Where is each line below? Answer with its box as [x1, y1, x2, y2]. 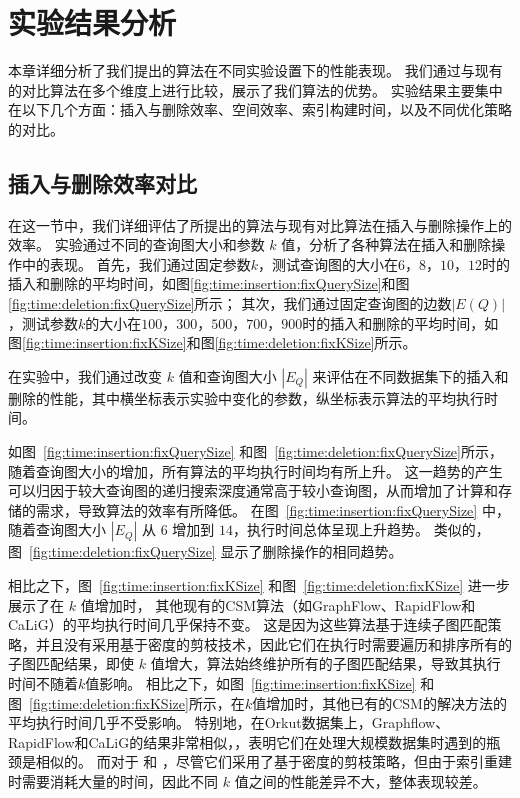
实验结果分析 [8, 2, 177, 43]
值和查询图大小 [178, 365, 277, 386]
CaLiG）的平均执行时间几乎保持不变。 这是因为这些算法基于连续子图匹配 [8, 614, 488, 635]
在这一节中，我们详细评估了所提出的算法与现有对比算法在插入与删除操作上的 [8, 214, 512, 235]
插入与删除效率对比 [8, 167, 197, 198]
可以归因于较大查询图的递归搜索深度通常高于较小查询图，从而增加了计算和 [8, 480, 498, 501]
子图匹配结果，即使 [8, 653, 134, 674]
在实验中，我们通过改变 [8, 365, 162, 386]
